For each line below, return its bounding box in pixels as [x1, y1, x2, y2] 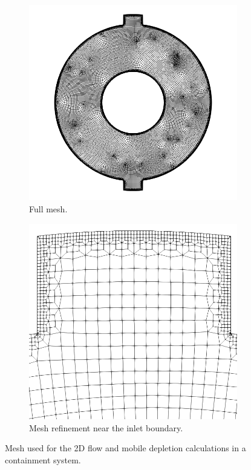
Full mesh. [29, 203, 68, 215]
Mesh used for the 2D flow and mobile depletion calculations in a [5, 442, 246, 454]
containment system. [5, 453, 81, 466]
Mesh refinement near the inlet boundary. [29, 421, 183, 434]
